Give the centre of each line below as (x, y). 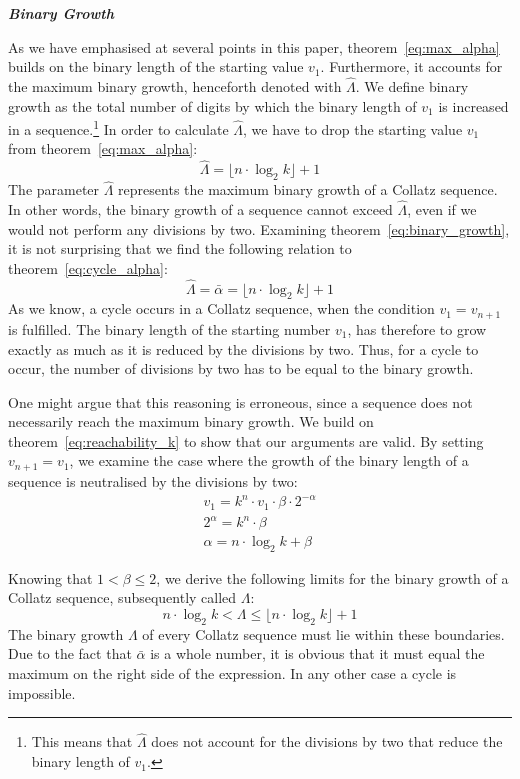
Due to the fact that (70, 653)
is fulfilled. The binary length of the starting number (169, 328)
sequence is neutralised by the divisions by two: (153, 480)
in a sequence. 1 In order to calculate (118, 127)
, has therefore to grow (417, 328)
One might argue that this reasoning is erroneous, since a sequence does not (240, 401)
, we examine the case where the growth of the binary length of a (269, 460)
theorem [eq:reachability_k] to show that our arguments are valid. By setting (246, 440)
